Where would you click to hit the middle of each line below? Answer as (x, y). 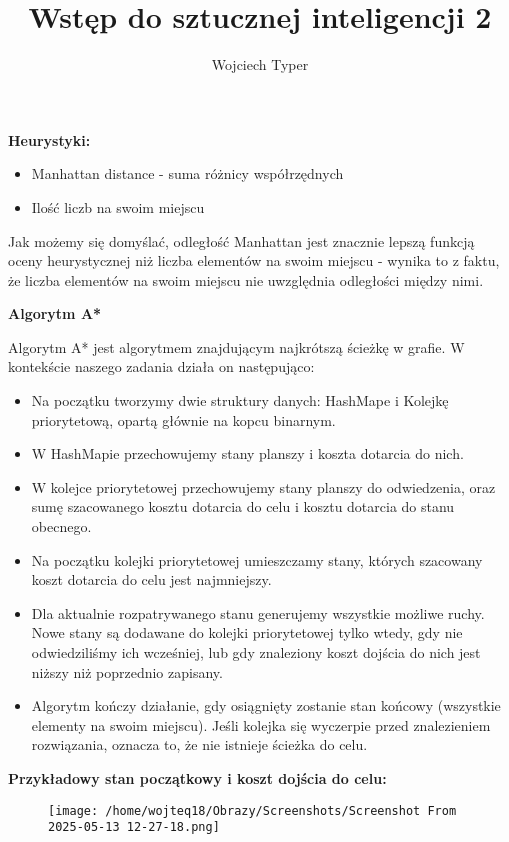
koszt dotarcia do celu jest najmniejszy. (151, 579)
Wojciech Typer (260, 64)
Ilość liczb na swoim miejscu (118, 206)
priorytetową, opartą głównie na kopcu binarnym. (183, 419)
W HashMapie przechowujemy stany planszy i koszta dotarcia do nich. (247, 453)
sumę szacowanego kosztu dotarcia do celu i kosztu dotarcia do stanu (243, 506)
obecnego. (61, 526)
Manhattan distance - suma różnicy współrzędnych (187, 173)
